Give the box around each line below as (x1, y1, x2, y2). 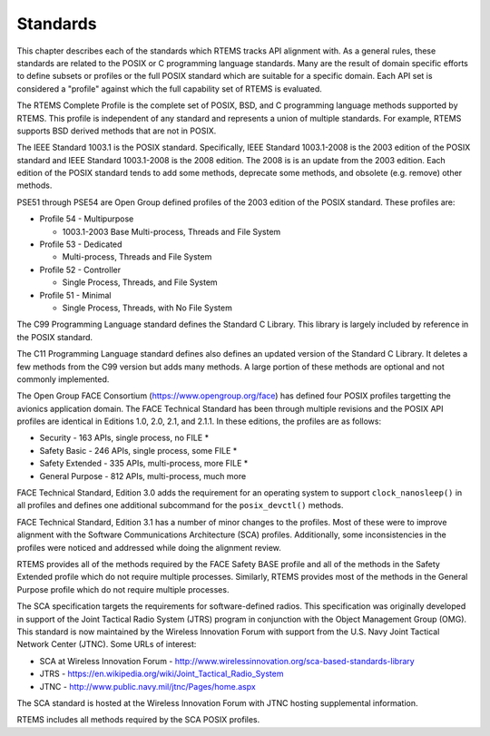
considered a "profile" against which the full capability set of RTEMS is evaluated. (16, 83, 322, 94)
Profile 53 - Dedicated (39, 239, 122, 250)
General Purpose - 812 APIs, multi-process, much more (39, 470, 247, 481)
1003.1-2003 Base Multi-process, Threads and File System (62, 226, 281, 237)
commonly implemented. (16, 373, 110, 385)
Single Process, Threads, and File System (62, 277, 218, 288)
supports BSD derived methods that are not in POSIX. (16, 125, 217, 136)
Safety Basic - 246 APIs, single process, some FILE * (39, 445, 238, 456)
